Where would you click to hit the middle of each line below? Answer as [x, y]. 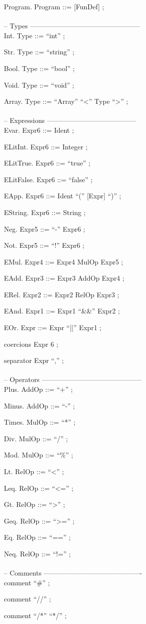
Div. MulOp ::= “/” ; [36, 438]
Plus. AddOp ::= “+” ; [38, 389]
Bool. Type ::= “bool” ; [39, 68]
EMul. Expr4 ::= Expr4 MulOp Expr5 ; [64, 261]
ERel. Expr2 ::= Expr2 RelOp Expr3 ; [62, 294]
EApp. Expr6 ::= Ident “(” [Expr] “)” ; [63, 196]
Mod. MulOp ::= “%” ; [39, 455]
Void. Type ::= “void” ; [39, 84]
